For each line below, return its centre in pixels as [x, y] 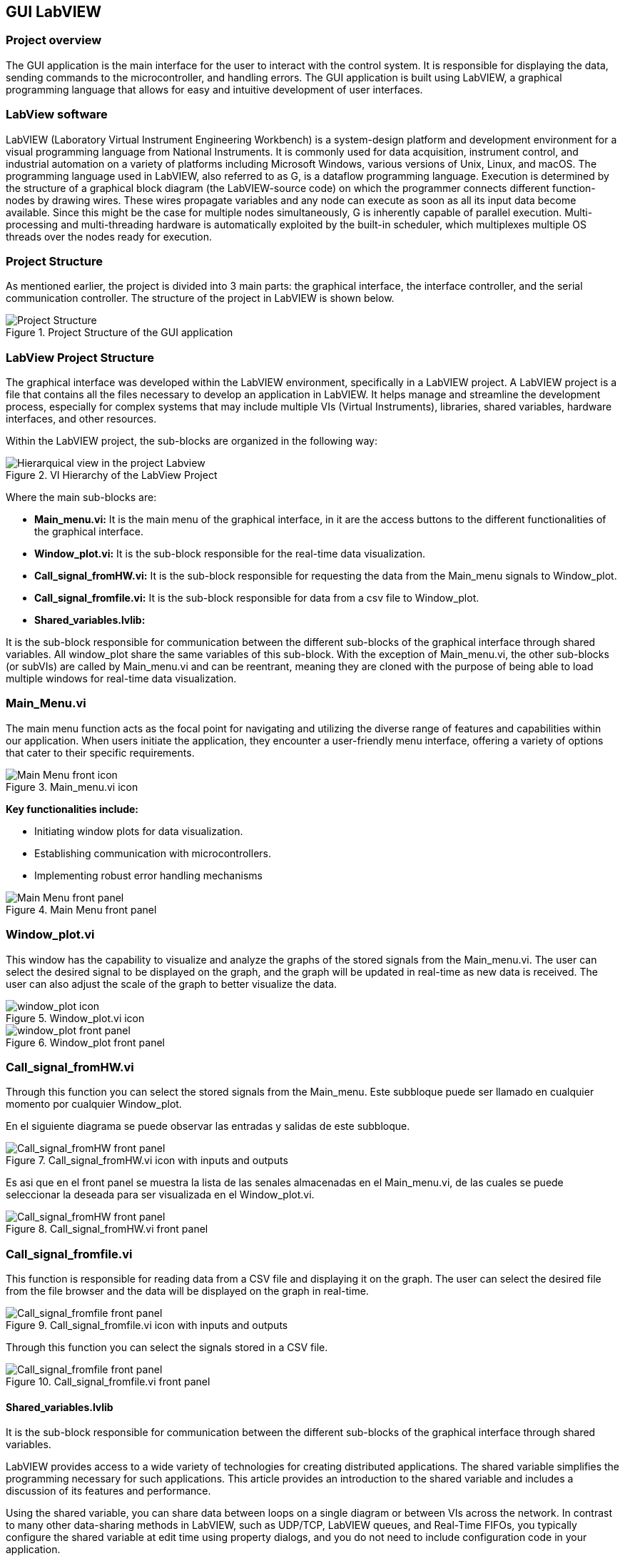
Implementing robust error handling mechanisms [148, 875]
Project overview [54, 40]
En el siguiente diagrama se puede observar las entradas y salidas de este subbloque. [208, 1126]
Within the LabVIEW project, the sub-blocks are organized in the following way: [192, 441]
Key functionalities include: [72, 809]
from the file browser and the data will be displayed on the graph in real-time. [187, 1291]
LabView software [57, 115]
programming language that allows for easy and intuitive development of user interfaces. [214, 89]
